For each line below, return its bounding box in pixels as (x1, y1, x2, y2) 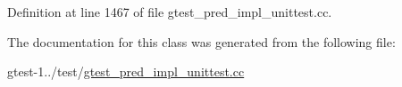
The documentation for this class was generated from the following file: (7, 32, 396, 51)
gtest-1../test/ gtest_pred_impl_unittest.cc (7, 62, 245, 81)
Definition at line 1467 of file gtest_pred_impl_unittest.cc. (7, 3, 332, 20)
